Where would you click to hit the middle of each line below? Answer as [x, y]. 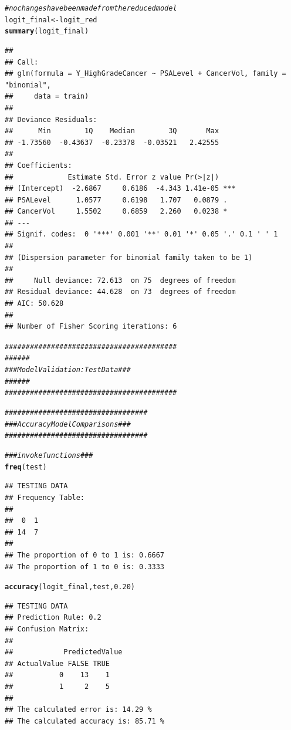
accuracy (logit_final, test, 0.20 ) [70, 587]
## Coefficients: [38, 165]
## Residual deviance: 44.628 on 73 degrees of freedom [120, 292]
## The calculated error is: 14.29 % [78, 710]
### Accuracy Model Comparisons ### [68, 424]
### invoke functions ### [49, 456]
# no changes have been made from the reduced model [91, 8]
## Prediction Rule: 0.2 [53, 618]
